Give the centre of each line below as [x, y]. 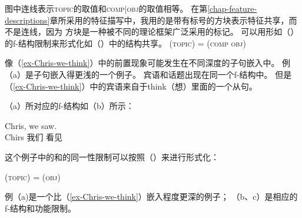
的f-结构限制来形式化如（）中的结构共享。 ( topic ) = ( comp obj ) [125, 43]
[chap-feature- [232, 8]
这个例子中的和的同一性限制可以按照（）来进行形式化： [112, 156]
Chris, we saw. [31, 125]
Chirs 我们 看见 [34, 137]
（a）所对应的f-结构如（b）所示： [69, 106]
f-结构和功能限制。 [40, 208]
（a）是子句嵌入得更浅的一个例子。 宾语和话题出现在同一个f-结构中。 [139, 74]
